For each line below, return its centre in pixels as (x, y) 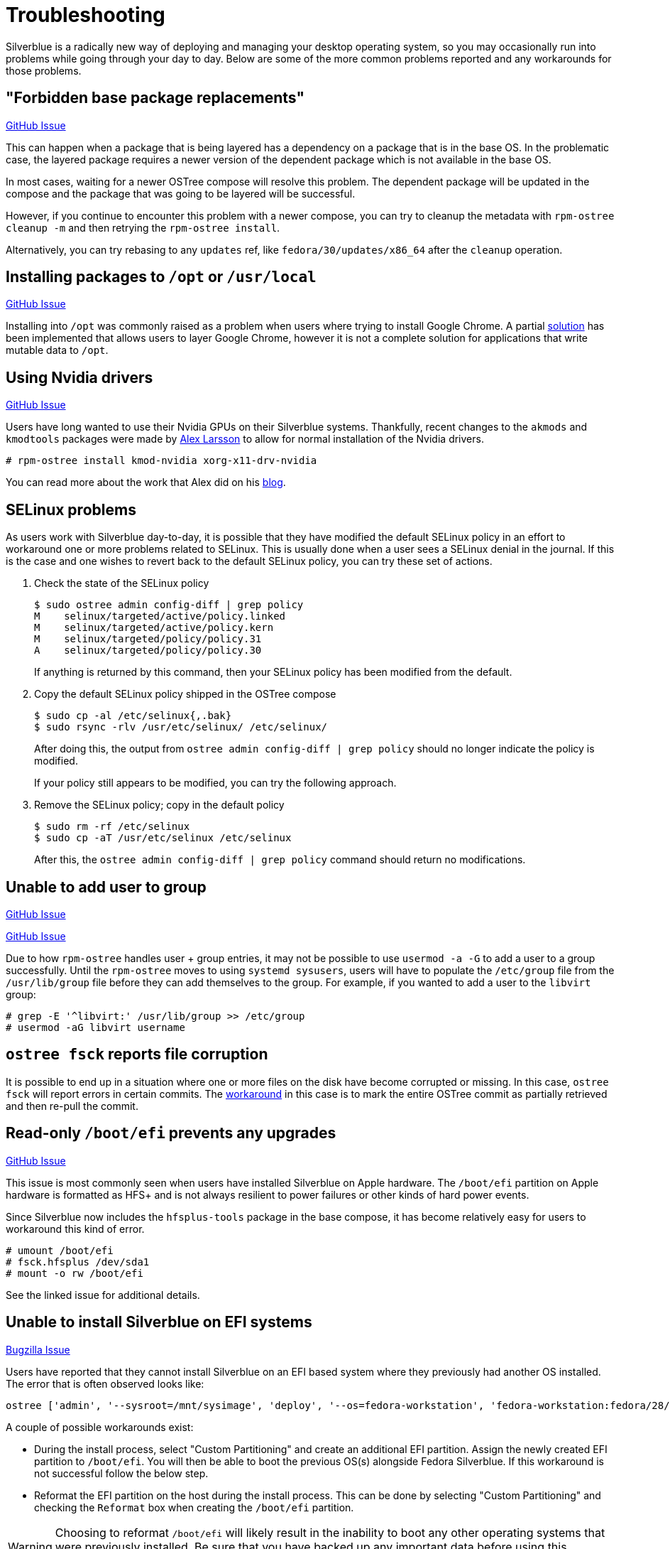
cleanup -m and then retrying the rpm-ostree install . (143, 227)
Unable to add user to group (106, 887)
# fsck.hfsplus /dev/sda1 (78, 1262)
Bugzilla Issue (38, 1349)
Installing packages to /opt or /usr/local (161, 277)
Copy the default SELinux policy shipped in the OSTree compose (185, 694)
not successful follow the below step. (121, 1473)
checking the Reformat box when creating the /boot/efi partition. (194, 1507)
